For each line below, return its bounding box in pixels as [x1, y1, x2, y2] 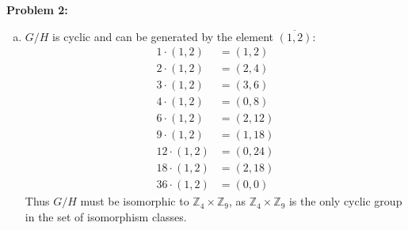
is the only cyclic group [288, 193, 402, 209]
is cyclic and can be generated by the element [52, 28, 274, 44]
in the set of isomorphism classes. [25, 209, 187, 225]
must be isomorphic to [80, 193, 189, 209]
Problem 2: [6, 2, 68, 17]
